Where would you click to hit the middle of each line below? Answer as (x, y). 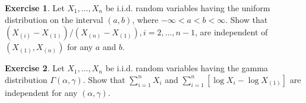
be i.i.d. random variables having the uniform (188, 8)
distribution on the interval (54, 19)
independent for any (41, 92)
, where (145, 19)
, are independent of (231, 32)
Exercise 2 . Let (35, 68)
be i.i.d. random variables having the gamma (187, 68)
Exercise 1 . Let (35, 8)
